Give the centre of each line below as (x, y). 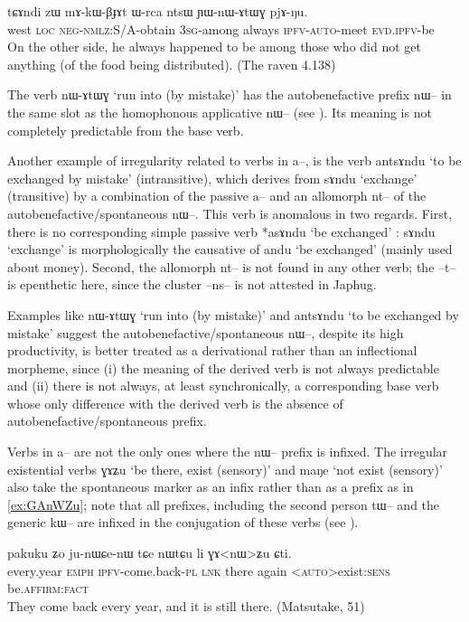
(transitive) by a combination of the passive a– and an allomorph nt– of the (217, 196)
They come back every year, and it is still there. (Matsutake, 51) (186, 605)
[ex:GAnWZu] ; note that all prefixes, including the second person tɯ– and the (224, 504)
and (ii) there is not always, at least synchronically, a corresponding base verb (223, 386)
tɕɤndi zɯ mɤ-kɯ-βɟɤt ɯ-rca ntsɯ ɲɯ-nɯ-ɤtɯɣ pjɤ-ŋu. (158, 11)
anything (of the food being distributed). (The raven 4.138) (172, 64)
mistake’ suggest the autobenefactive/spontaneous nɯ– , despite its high (206, 332)
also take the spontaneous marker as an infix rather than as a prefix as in (211, 487)
